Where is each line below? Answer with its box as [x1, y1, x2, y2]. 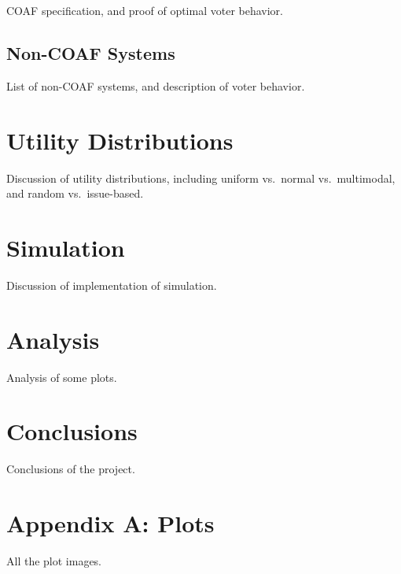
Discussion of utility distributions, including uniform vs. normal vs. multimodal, [6, 169, 395, 186]
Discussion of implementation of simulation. [6, 276, 217, 293]
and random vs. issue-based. [6, 185, 144, 202]
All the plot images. [6, 552, 102, 568]
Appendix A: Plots [6, 507, 215, 539]
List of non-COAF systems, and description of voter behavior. [6, 77, 305, 94]
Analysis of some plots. [6, 368, 117, 385]
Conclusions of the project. [6, 461, 135, 477]
